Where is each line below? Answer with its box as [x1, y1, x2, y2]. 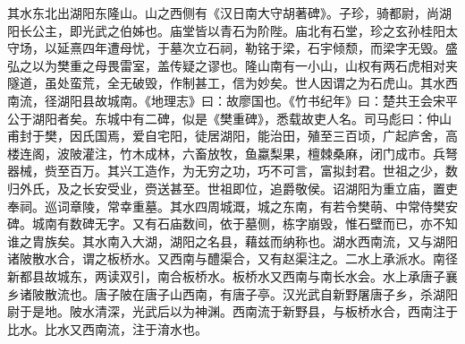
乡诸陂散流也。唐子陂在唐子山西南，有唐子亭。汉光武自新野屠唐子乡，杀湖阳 [7, 284, 458, 303]
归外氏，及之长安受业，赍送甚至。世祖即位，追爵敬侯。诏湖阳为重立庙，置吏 [7, 178, 458, 197]
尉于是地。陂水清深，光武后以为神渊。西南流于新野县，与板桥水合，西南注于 [7, 302, 458, 321]
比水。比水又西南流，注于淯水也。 [7, 319, 207, 338]
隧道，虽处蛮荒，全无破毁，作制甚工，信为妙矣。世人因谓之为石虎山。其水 [7, 73, 445, 92]
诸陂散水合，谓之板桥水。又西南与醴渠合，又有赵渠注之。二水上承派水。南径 [7, 249, 458, 268]
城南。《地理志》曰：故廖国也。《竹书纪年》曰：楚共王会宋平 [106, 90, 458, 109]
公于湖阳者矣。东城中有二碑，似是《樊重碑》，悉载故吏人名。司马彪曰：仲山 [7, 108, 452, 127]
